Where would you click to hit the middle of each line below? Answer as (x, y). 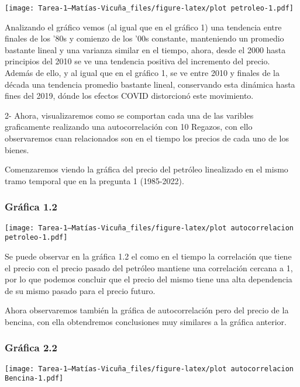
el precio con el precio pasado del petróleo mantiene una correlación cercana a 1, (149, 267)
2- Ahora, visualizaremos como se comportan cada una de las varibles (129, 115)
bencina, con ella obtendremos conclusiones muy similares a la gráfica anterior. (146, 321)
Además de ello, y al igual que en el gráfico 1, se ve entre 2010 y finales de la (142, 73)
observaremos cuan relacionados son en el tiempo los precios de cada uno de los (147, 138)
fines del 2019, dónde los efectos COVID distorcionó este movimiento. (129, 96)
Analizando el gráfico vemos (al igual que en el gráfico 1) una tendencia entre (143, 27)
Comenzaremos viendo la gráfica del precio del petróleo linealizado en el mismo (146, 169)
